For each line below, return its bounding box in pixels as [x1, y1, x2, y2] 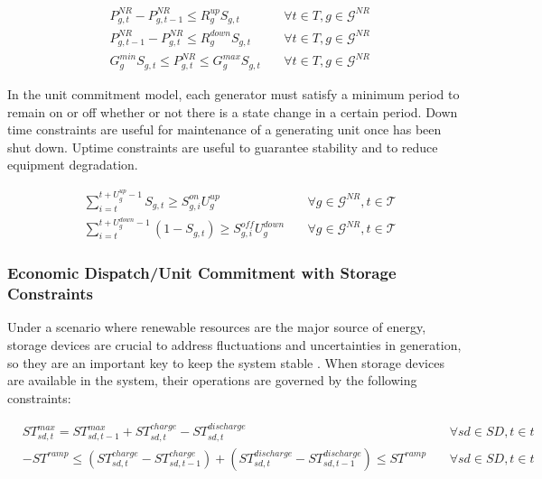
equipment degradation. [7, 155, 138, 174]
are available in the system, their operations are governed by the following [7, 371, 417, 390]
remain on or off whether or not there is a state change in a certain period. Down [7, 102, 458, 121]
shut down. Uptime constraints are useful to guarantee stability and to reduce [7, 137, 438, 156]
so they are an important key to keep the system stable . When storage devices [7, 353, 444, 372]
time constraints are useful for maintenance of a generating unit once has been [7, 120, 442, 139]
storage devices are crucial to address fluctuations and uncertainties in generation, [7, 335, 462, 354]
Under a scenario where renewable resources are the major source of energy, [7, 318, 426, 336]
